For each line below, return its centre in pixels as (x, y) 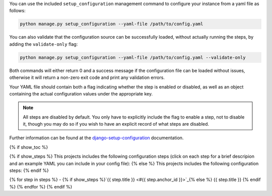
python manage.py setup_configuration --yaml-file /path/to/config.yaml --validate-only (133, 57)
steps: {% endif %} (29, 170)
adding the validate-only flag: (44, 44)
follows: (17, 11)
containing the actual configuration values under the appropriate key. (81, 93)
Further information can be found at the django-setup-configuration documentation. (96, 138)
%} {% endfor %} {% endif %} (41, 186)
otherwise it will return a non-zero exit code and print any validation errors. (87, 77)
